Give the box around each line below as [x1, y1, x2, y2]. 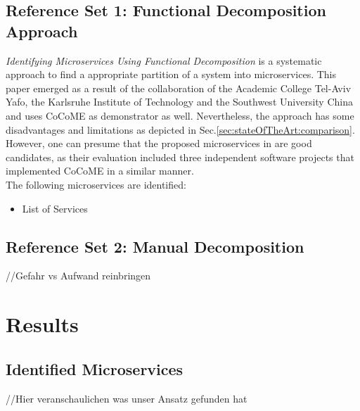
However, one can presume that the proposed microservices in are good [6, 136, 312, 151]
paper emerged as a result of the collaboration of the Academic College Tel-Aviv [6, 80, 352, 95]
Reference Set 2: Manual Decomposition [6, 235, 304, 257]
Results [6, 310, 79, 339]
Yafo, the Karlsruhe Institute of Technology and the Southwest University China [6, 94, 353, 109]
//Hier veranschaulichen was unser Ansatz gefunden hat [6, 391, 247, 405]
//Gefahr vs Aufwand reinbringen [6, 268, 151, 283]
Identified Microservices [6, 358, 184, 379]
